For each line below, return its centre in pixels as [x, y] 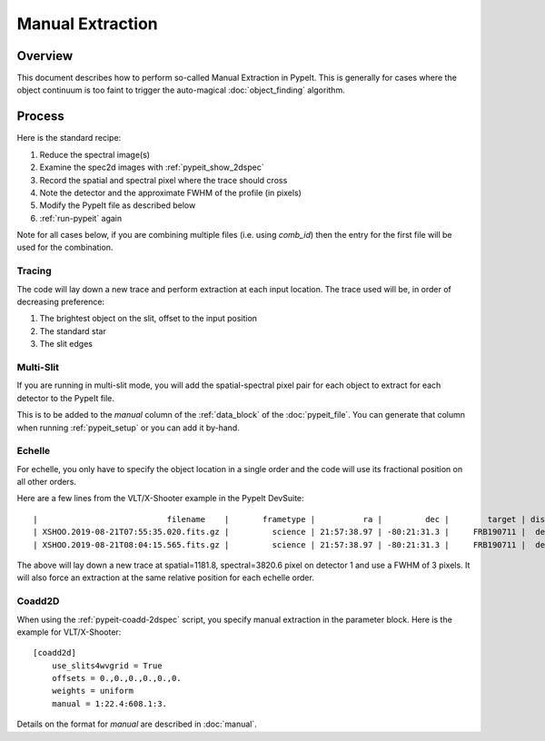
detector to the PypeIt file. [66, 398]
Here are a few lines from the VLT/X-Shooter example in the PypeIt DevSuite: [160, 499]
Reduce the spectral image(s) [94, 154]
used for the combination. [65, 247]
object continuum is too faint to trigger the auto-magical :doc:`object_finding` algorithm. [181, 90]
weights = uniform [93, 691]
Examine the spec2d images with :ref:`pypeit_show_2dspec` [152, 167]
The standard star [73, 331]
